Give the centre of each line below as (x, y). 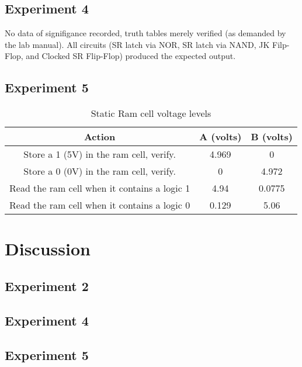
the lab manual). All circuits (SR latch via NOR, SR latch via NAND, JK (137, 44)
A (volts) (221, 137)
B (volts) (272, 137)
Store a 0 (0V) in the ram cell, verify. (100, 171)
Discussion (48, 249)
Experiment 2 (47, 285)
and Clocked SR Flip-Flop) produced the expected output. (131, 56)
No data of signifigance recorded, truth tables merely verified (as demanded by (145, 33)
